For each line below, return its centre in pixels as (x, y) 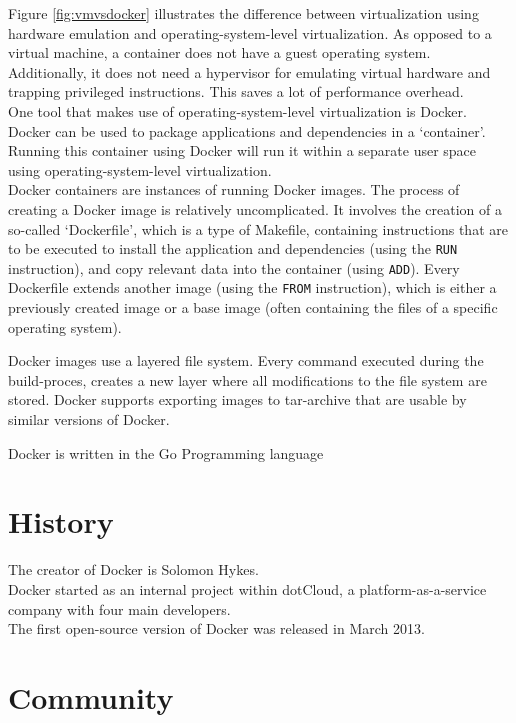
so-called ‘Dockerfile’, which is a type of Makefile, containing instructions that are (258, 228)
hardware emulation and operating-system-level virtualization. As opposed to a (250, 32)
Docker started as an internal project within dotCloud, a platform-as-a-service (247, 588)
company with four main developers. (119, 608)
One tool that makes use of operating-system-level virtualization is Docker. (237, 110)
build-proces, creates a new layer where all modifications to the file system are (247, 379)
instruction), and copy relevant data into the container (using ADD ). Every (234, 267)
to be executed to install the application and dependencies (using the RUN (233, 248)
